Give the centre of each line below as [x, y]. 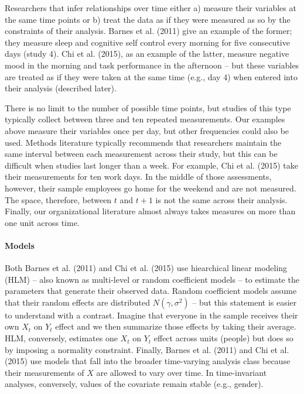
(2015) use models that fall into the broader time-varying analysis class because [148, 361]
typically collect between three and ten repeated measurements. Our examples [145, 119]
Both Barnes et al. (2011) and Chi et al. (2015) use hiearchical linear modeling [146, 268]
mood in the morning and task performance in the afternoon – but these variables [152, 65]
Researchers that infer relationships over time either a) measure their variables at [151, 8]
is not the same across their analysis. [221, 199]
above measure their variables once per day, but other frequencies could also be [147, 130]
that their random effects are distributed [78, 302]
